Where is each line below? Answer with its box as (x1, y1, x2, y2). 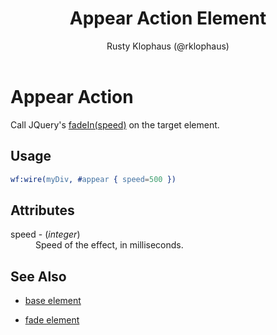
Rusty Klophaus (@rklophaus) (106, 40, 230, 52)
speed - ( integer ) (10, 228, 81, 241)
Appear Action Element (69, 7, 267, 30)
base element (24, 295, 82, 306)
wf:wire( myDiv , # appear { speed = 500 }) (10, 174, 177, 184)
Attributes (10, 202, 75, 219)
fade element (24, 314, 80, 326)
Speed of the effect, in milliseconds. (35, 239, 184, 251)
